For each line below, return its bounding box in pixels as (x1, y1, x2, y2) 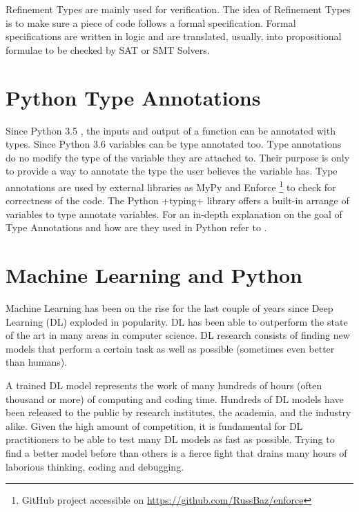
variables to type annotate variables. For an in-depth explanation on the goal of (6, 206, 342, 221)
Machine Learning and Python (6, 261, 302, 289)
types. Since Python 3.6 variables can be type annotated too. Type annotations (6, 137, 342, 151)
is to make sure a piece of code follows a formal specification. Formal (6, 15, 296, 30)
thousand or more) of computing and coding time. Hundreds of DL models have (6, 391, 344, 406)
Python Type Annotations (6, 83, 261, 111)
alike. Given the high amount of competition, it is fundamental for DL (6, 418, 303, 433)
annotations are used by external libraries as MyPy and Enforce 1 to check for (6, 177, 336, 194)
